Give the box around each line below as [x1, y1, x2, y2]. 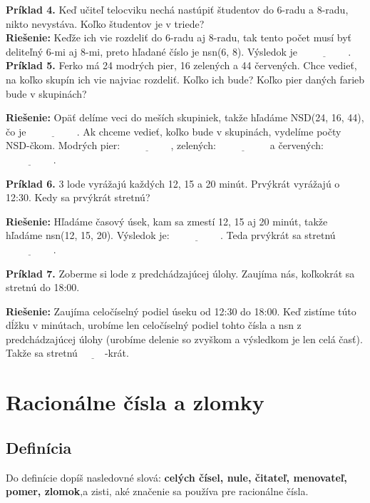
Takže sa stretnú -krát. [6, 345, 129, 360]
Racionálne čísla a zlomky [6, 387, 264, 417]
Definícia [6, 436, 72, 458]
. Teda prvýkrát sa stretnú [220, 228, 336, 243]
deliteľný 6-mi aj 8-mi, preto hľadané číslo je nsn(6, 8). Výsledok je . [6, 44, 351, 59]
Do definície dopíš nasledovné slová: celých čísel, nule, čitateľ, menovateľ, [6, 469, 347, 484]
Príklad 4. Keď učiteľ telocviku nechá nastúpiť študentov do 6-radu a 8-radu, [6, 2, 349, 16]
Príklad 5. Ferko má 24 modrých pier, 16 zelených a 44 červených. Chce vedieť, [6, 58, 357, 73]
